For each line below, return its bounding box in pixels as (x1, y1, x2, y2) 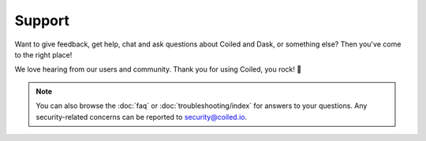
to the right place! (14, 50, 73, 59)
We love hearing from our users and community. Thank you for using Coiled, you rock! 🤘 (14, 65, 302, 74)
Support (14, 12, 70, 29)
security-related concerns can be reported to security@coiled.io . (35, 112, 248, 121)
